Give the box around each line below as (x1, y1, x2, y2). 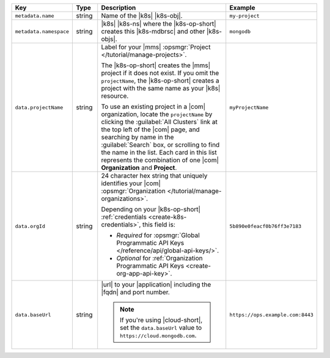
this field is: (142, 221, 175, 228)
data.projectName (15, 104, 64, 111)
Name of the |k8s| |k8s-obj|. (101, 12, 183, 20)
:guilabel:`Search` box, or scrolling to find (101, 141, 220, 149)
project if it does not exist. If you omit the (101, 69, 219, 77)
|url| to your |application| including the (101, 280, 211, 288)
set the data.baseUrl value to (119, 324, 202, 332)
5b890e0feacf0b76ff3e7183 (229, 223, 302, 229)
